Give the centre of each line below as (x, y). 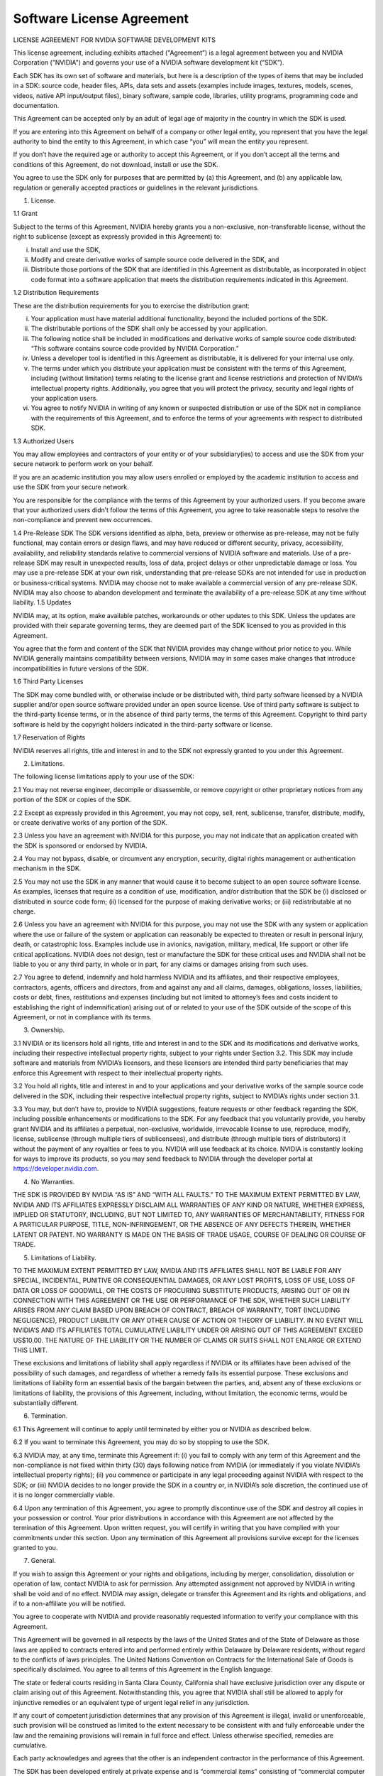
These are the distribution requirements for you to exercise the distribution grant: (131, 305)
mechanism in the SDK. (47, 868)
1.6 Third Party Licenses (48, 681)
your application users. (65, 399)
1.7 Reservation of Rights (49, 737)
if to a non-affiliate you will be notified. (70, 1604)
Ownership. (48, 1030)
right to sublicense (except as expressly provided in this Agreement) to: (117, 237)
